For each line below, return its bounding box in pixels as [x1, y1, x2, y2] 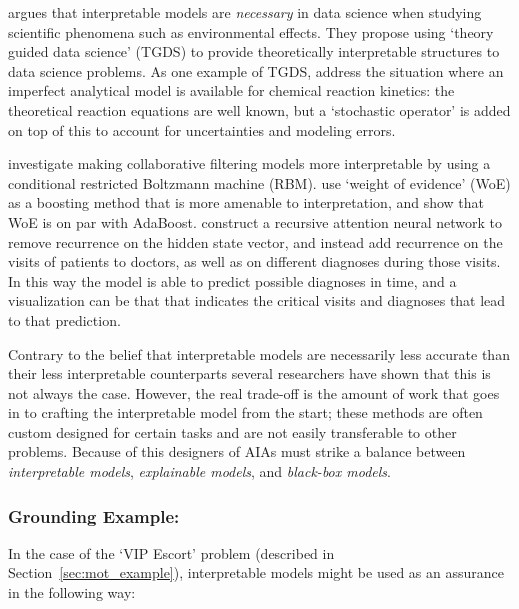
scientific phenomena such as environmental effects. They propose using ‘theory [8, 21, 494, 42]
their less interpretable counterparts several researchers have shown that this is [8, 363, 491, 384]
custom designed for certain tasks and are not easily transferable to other [8, 421, 457, 442]
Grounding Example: [8, 503, 180, 528]
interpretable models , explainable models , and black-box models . [8, 461, 391, 482]
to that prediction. [8, 309, 121, 330]
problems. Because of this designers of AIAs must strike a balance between [8, 441, 466, 462]
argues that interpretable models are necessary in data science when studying [8, 2, 482, 22]
